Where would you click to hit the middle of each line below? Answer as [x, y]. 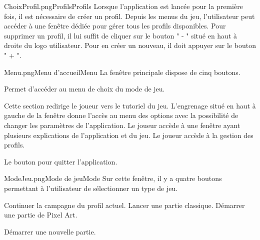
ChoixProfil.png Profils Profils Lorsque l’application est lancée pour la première [123, 6]
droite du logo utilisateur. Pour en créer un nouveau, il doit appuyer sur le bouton [130, 45]
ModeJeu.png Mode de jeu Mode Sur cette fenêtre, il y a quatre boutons [113, 178]
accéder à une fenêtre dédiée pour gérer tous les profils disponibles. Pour [115, 26]
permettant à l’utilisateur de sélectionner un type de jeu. [91, 188]
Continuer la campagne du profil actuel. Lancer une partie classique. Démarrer [124, 205]
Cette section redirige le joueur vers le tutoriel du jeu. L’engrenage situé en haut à [130, 105]
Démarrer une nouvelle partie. [50, 231]
